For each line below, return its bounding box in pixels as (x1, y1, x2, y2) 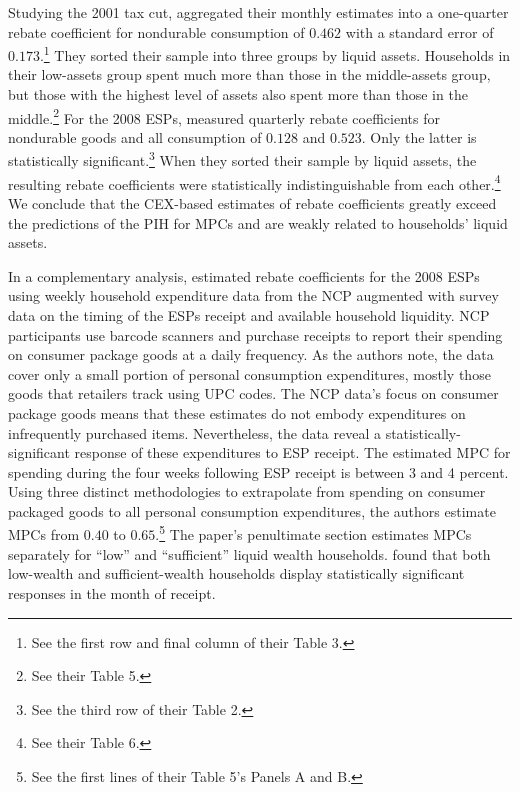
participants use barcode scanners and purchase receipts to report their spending (8, 324, 503, 345)
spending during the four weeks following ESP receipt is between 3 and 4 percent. (8, 461, 509, 482)
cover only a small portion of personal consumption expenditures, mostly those (8, 363, 491, 384)
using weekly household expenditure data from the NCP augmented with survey (8, 285, 499, 306)
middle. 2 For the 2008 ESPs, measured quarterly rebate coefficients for (8, 104, 440, 128)
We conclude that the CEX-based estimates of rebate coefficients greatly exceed (8, 192, 497, 213)
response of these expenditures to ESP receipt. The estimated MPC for (74, 442, 511, 463)
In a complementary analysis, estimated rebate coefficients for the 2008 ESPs (8, 265, 480, 286)
